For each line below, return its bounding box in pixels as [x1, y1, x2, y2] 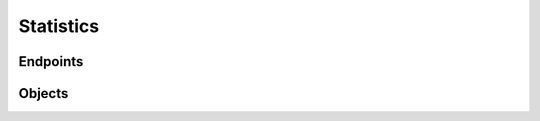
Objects [18, 85, 69, 102]
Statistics [18, 15, 100, 37]
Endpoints [18, 53, 84, 70]
